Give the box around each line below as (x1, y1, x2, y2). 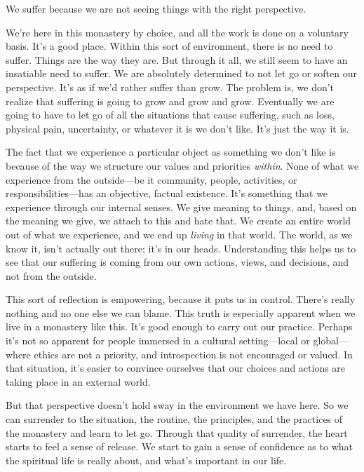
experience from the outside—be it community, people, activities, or (6, 172, 297, 187)
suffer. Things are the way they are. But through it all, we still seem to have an (6, 52, 348, 67)
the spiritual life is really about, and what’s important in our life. (6, 452, 287, 467)
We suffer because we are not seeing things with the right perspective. (6, 1, 306, 15)
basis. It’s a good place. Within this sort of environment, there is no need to (6, 39, 333, 53)
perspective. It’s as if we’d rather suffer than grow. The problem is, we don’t (6, 79, 335, 94)
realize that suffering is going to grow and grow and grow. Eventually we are (6, 93, 335, 108)
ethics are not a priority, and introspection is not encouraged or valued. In (34, 346, 353, 361)
